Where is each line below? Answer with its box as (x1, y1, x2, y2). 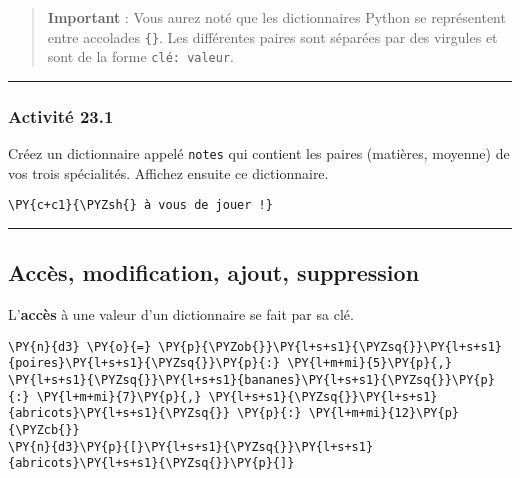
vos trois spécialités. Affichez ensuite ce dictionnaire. (8, 162, 329, 183)
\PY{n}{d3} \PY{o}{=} (8, 339, 152, 354)
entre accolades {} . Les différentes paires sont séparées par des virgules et (47, 26, 498, 47)
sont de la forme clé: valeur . (47, 46, 234, 67)
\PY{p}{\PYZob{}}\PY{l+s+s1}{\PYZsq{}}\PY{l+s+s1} (158, 339, 502, 354)
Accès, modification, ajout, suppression (8, 257, 420, 288)
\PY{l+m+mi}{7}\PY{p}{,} (36, 389, 202, 404)
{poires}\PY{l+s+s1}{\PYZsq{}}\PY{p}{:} (8, 356, 281, 371)
